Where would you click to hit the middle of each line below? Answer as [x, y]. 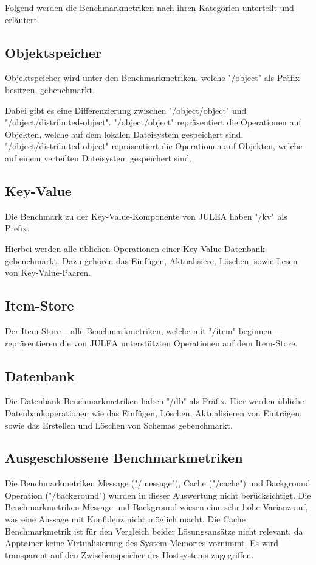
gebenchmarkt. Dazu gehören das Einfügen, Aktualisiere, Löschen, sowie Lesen [151, 260]
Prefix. [17, 228]
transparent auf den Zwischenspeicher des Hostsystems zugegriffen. [129, 554]
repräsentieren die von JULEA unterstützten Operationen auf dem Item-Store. [151, 342]
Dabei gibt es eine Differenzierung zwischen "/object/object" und [126, 110]
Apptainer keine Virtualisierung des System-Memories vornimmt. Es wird [142, 543]
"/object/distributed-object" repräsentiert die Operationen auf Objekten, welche [154, 146]
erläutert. [22, 19]
